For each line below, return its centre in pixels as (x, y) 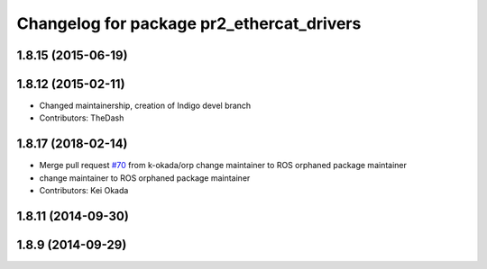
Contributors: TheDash (82, 118)
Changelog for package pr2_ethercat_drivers (189, 23)
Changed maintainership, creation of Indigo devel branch (145, 106)
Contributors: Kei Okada (84, 191)
